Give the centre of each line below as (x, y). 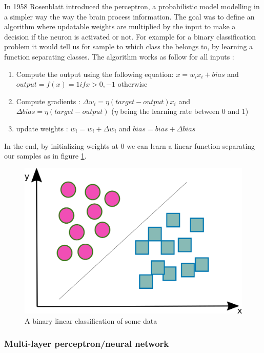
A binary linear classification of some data (91, 320)
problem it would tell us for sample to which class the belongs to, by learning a (129, 46)
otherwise (133, 84)
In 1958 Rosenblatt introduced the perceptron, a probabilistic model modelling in (132, 6)
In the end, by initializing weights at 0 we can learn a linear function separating (130, 145)
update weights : (42, 128)
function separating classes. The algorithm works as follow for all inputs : (119, 56)
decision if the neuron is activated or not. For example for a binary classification (130, 36)
